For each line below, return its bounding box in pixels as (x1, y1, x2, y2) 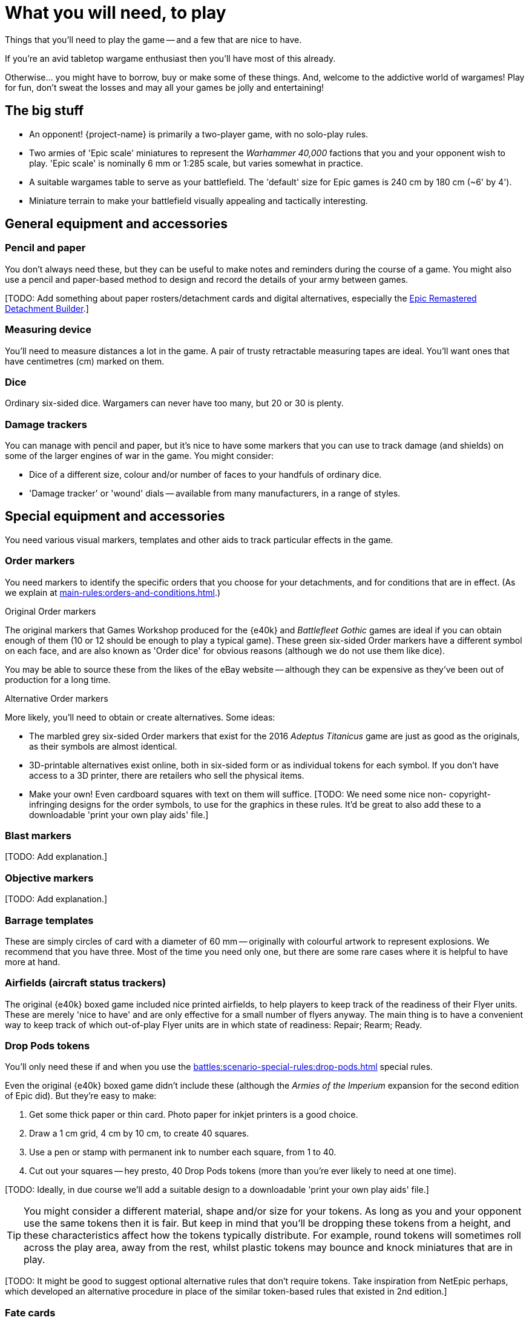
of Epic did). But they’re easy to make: (5, 1091, 157, 1101)
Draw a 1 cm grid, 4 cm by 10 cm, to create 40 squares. (29, 1128, 249, 1139)
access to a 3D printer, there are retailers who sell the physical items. (29, 770, 304, 780)
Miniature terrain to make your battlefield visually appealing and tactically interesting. (29, 195, 368, 206)
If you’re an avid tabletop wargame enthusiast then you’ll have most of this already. (5, 53, 336, 64)
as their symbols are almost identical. (29, 741, 177, 751)
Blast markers (5, 830, 71, 842)
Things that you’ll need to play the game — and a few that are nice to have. (5, 34, 302, 45)
